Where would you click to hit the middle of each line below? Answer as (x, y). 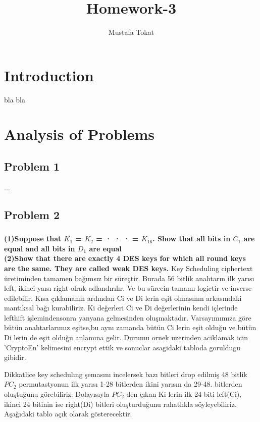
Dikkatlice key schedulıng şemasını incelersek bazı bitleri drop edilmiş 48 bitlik (126, 374)
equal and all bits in (40, 248)
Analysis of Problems (80, 134)
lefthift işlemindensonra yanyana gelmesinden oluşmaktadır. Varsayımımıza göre (128, 317)
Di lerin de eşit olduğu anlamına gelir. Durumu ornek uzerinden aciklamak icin (126, 337)
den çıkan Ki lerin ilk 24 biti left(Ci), (184, 394)
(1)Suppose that (33, 239)
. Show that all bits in (192, 239)
